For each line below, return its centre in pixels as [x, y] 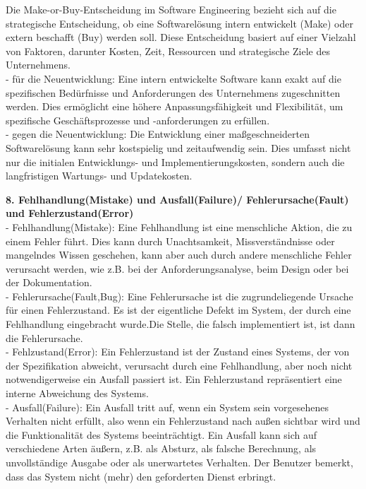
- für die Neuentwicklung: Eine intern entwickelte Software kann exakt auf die [173, 78]
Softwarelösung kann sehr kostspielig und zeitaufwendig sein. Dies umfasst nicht [178, 147]
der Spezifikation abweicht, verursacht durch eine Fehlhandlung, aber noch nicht [179, 365]
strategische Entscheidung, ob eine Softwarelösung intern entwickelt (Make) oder [179, 23]
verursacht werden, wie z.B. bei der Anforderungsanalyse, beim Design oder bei [177, 268]
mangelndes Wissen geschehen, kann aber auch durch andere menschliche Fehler [179, 255]
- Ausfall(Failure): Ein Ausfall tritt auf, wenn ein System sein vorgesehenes [167, 407]
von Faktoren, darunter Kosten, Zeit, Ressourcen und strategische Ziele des [168, 51]
